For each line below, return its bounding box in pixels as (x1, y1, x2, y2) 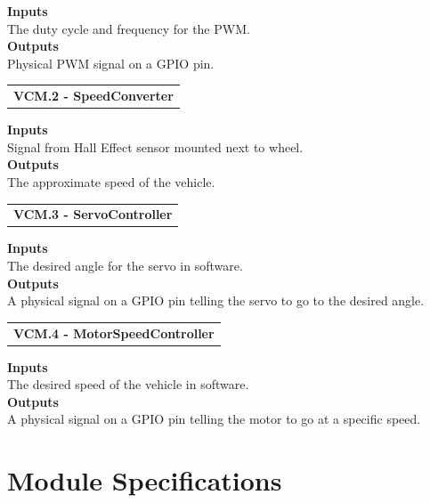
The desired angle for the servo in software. (7, 256, 243, 275)
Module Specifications (7, 462, 282, 499)
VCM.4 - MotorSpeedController (13, 323, 215, 342)
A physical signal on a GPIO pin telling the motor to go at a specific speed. (7, 410, 421, 428)
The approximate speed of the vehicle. (7, 173, 215, 191)
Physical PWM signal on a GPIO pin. (7, 53, 215, 72)
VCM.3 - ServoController (13, 205, 173, 223)
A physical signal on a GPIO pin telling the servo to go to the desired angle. (7, 291, 425, 310)
